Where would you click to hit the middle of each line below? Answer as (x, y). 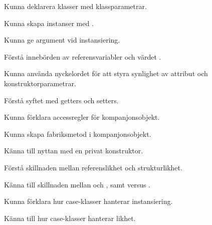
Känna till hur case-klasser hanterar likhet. (70, 218)
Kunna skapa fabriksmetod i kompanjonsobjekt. (78, 134)
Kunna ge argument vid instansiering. (62, 40)
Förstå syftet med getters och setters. (61, 100)
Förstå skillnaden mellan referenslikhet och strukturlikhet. (93, 167)
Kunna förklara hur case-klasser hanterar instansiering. (88, 201)
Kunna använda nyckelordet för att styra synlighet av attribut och (106, 73)
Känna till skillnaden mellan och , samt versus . (77, 184)
